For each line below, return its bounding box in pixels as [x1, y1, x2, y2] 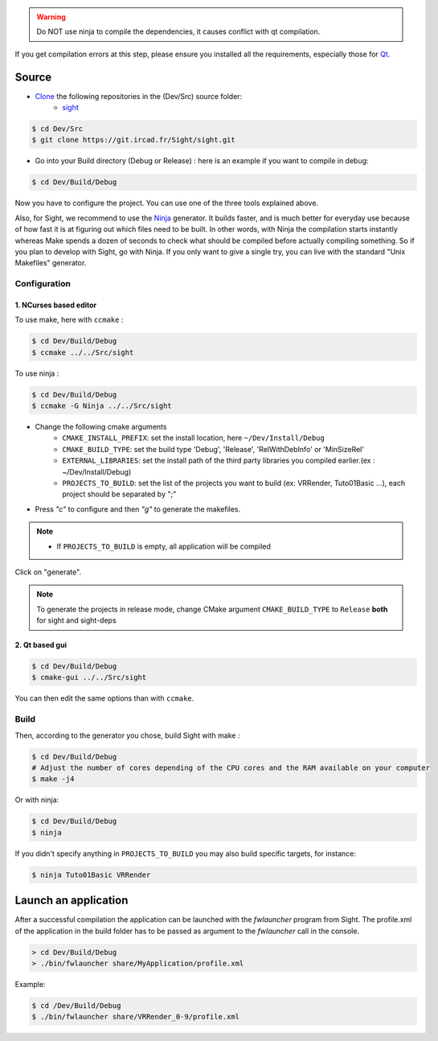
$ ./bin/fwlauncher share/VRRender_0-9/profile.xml [31, 1012, 240, 1022]
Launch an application [14, 894, 129, 907]
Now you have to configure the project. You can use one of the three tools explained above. [14, 198, 319, 208]
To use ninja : [14, 368, 59, 378]
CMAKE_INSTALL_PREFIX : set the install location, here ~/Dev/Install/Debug [62, 433, 325, 442]
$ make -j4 [31, 775, 75, 784]
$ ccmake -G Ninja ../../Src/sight [31, 401, 172, 410]
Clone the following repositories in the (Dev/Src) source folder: [35, 91, 243, 101]
